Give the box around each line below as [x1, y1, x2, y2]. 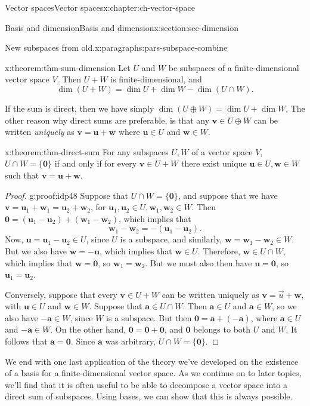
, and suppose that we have [178, 189, 278, 201]
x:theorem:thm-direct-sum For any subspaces [5, 145, 169, 158]
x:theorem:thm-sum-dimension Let [5, 61, 131, 73]
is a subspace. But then [106, 311, 192, 324]
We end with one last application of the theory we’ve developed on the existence [5, 355, 299, 367]
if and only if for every [54, 157, 137, 170]
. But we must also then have [145, 256, 252, 269]
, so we [272, 300, 297, 312]
